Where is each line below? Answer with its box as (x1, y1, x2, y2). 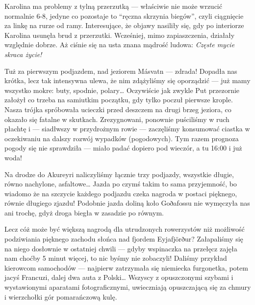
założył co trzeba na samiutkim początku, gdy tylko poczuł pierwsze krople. (4, 94, 233, 105)
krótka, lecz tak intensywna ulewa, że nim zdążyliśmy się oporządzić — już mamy (4, 75, 251, 86)
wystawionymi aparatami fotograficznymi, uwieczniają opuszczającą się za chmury (4, 282, 251, 292)
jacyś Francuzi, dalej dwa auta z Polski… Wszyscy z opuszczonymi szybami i (4, 272, 233, 282)
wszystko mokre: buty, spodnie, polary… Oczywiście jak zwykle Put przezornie (4, 85, 240, 95)
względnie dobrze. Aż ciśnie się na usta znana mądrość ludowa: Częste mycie (4, 39, 235, 50)
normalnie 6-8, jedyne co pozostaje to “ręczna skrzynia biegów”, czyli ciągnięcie (4, 10, 244, 21)
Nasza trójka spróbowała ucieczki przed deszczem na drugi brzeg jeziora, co (4, 104, 231, 114)
